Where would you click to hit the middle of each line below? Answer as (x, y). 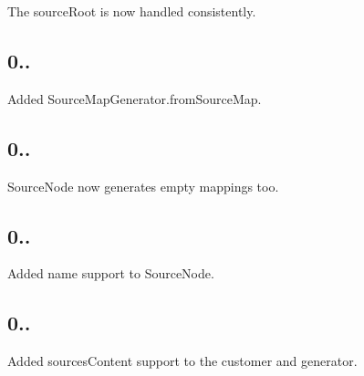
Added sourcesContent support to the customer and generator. (182, 361)
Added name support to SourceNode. (111, 273)
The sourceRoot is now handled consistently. (132, 11)
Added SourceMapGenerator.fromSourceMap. (135, 98)
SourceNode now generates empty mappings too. (143, 186)
